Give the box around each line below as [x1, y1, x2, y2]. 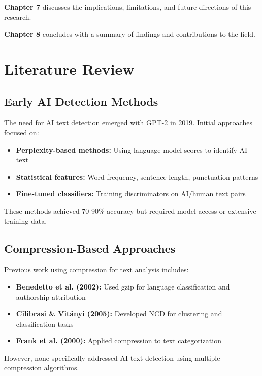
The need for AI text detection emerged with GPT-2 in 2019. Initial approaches [4, 117, 252, 128]
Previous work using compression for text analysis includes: [4, 264, 189, 275]
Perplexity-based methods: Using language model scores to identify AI [16, 144, 248, 155]
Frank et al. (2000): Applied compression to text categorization [16, 335, 221, 346]
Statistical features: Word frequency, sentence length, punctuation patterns [16, 171, 258, 182]
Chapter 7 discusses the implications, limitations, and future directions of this [4, 2, 251, 12]
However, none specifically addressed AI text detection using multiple [4, 352, 220, 363]
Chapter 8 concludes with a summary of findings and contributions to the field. [4, 28, 255, 39]
